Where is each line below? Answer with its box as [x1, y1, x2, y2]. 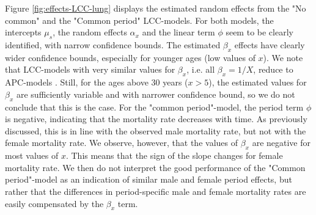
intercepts [5, 26, 42, 38]
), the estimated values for [208, 76, 307, 89]
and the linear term [142, 26, 215, 38]
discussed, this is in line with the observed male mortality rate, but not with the [5, 124, 306, 137]
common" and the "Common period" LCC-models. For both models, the [5, 13, 274, 26]
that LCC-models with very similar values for [5, 63, 175, 76]
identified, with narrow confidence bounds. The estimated [5, 38, 221, 51]
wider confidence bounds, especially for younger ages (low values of [5, 51, 255, 64]
